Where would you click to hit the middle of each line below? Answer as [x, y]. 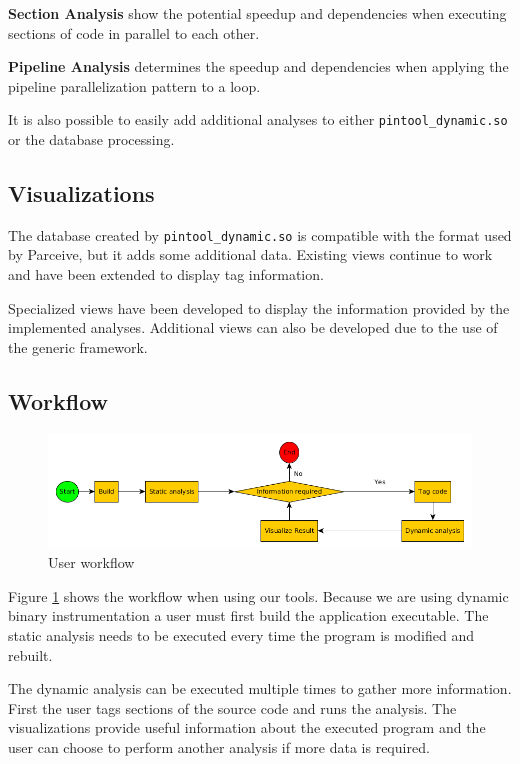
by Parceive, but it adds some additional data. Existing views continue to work [250, 254]
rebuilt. [30, 654]
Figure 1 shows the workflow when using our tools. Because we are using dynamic [258, 595]
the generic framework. [78, 346]
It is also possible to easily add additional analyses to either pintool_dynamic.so [258, 119]
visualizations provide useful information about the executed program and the [247, 727]
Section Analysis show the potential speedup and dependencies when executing [257, 13]
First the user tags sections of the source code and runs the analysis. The [232, 707]
